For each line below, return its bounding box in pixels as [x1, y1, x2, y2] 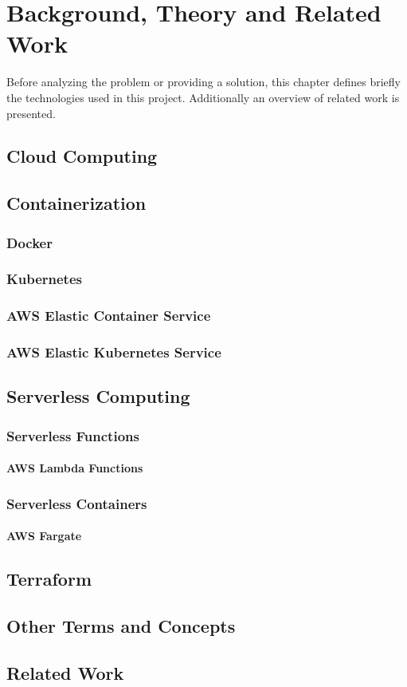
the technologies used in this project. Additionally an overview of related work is [6, 89, 400, 105]
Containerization [6, 191, 147, 215]
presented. [6, 105, 56, 121]
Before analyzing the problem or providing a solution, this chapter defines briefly [6, 73, 401, 90]
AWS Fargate [6, 527, 82, 544]
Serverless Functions [6, 425, 139, 445]
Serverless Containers [6, 493, 147, 513]
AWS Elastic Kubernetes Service [6, 342, 221, 362]
